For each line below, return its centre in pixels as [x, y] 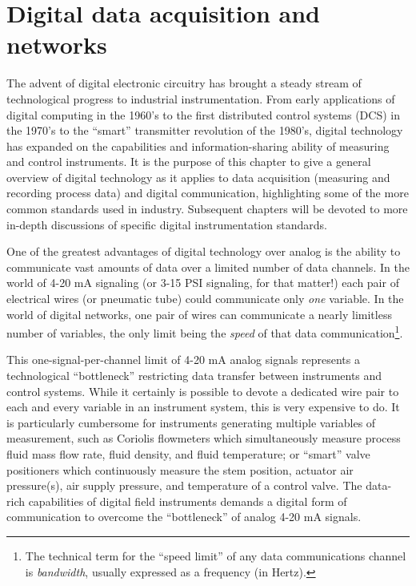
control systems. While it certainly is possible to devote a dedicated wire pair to [203, 391]
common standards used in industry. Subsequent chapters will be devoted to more [207, 209]
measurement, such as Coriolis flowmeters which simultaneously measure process [204, 438]
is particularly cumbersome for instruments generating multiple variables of [191, 422]
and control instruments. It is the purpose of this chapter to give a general [189, 162]
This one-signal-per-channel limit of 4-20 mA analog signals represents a [183, 360]
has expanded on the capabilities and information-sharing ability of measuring [198, 145]
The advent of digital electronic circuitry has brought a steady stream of [184, 83]
